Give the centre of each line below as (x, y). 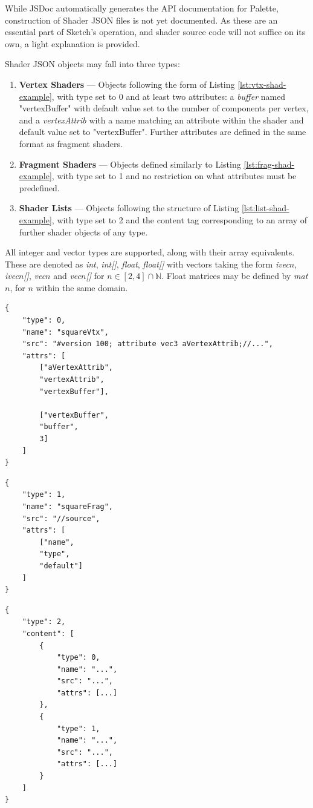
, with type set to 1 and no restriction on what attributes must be (174, 176)
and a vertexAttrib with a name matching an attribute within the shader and (161, 120)
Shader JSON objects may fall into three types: (92, 64)
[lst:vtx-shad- (262, 84)
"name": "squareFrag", (67, 506)
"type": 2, (44, 622)
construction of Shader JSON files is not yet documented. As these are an (141, 20)
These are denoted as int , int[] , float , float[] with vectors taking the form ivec (147, 264)
